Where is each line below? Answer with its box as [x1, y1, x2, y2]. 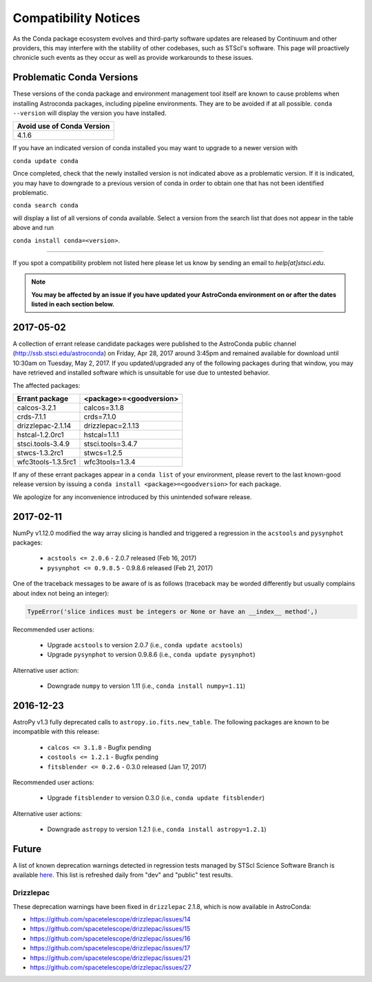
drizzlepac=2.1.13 [83, 421, 140, 430]
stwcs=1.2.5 [83, 448, 123, 457]
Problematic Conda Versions [12, 72, 138, 83]
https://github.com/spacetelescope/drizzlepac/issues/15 [30, 925, 191, 933]
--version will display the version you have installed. [12, 109, 167, 117]
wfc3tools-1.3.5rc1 [17, 457, 76, 466]
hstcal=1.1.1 [83, 430, 120, 439]
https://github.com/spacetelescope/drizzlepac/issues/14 [30, 915, 191, 923]
